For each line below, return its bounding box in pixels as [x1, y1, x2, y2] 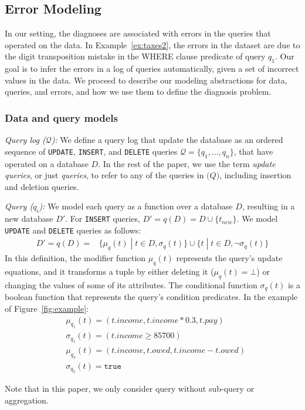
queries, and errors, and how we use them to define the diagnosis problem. [5, 85, 272, 98]
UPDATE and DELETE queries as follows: [5, 224, 141, 236]
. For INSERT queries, [65, 212, 140, 225]
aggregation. [5, 394, 49, 406]
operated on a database [5, 157, 89, 169]
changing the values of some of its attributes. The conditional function [5, 278, 257, 291]
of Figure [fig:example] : [5, 302, 89, 314]
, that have [233, 145, 273, 157]
